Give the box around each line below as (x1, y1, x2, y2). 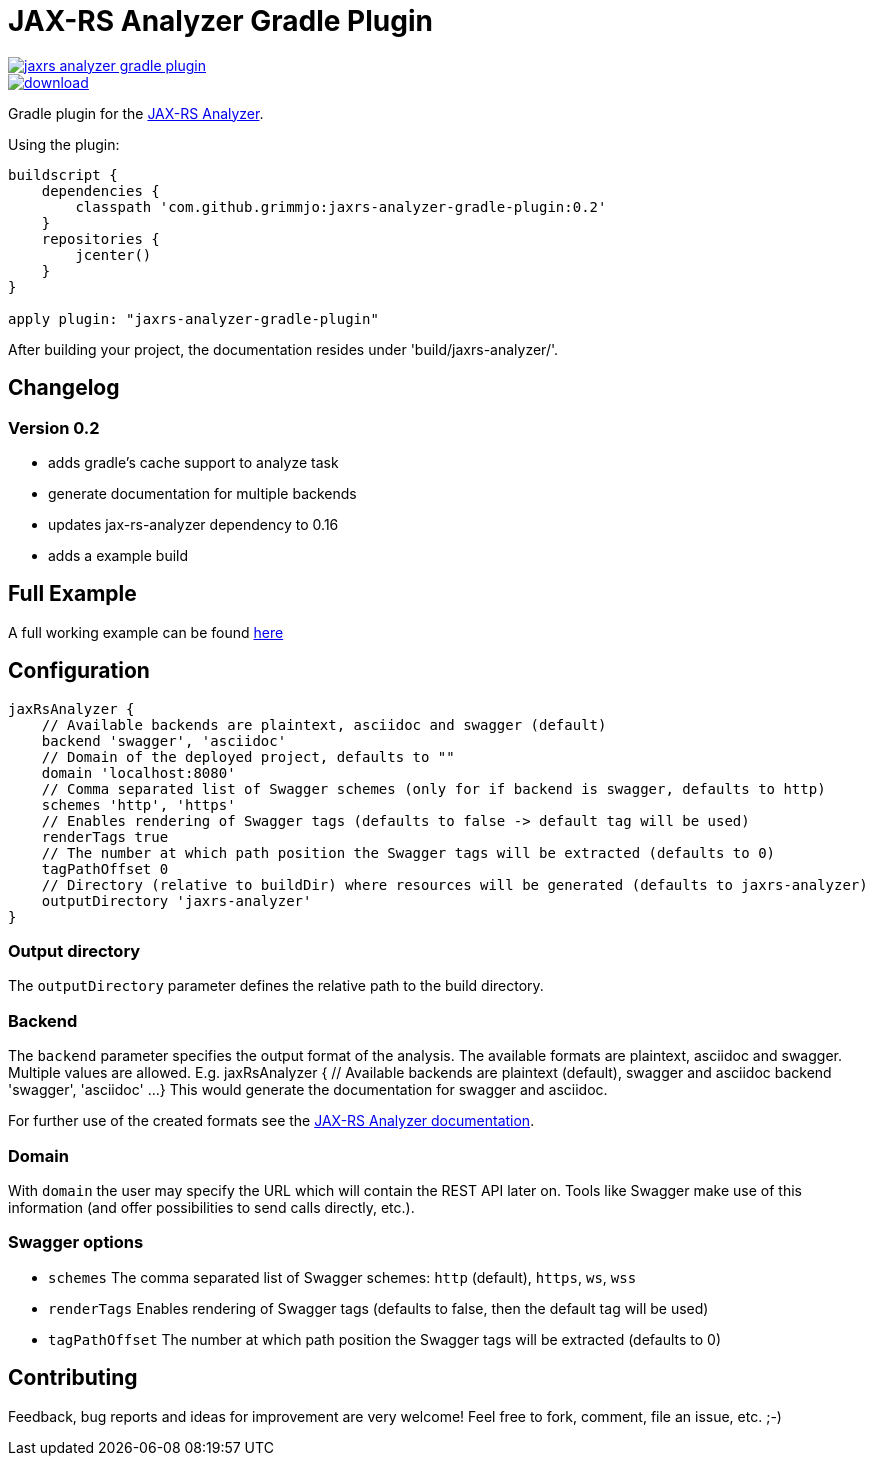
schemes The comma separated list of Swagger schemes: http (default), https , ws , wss (48, 1268, 637, 1286)
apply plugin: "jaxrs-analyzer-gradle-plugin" (8, 310, 379, 327)
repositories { (41, 230, 160, 247)
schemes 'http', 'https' (41, 796, 236, 813)
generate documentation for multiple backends (48, 484, 357, 502)
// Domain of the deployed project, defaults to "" (41, 748, 455, 765)
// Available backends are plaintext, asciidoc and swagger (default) (41, 716, 607, 733)
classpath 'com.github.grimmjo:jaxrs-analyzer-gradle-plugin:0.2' (75, 198, 607, 215)
